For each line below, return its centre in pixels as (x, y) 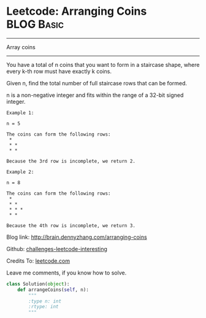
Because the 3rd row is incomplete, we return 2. (71, 161)
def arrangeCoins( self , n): (53, 290)
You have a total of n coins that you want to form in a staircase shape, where (103, 64)
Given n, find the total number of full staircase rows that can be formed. (97, 83)
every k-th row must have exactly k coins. (59, 71)
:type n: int (45, 301)
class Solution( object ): (38, 284)
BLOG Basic (35, 24)
